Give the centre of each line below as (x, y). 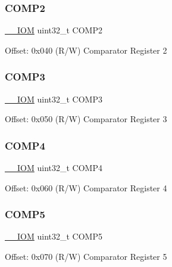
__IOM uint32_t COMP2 (54, 30)
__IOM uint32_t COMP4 (54, 168)
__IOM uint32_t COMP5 (54, 236)
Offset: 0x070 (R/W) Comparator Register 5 (86, 257)
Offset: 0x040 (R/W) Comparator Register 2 (86, 50)
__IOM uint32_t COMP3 (54, 99)
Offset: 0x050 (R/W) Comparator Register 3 (86, 119)
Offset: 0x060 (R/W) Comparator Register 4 (86, 187)
